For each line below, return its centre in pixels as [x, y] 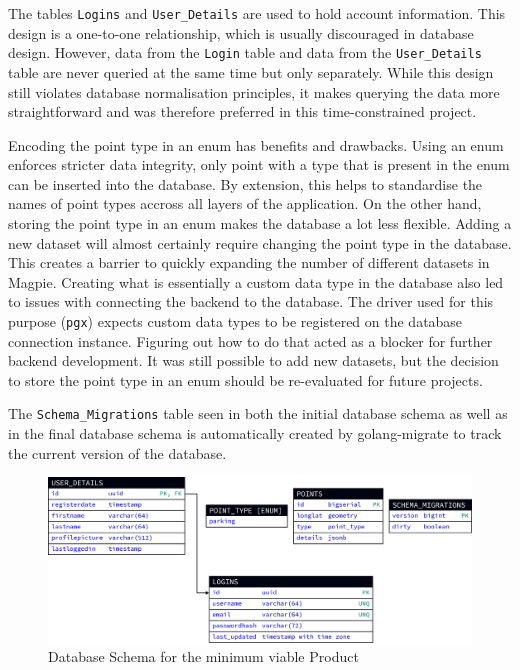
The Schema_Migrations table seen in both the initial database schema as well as [258, 413]
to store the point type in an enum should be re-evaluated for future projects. [245, 379]
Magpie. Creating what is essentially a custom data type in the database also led [256, 281]
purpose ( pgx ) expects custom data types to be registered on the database [235, 321]
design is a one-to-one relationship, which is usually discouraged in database [241, 32]
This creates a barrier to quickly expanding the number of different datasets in [249, 262]
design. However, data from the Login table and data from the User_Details [245, 52]
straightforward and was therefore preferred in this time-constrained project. [242, 111]
